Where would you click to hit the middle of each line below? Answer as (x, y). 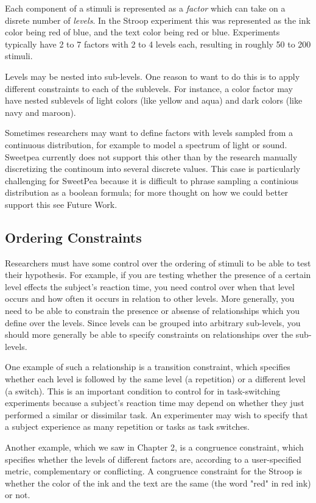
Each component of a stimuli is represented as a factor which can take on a (145, 8)
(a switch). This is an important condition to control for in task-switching (143, 391)
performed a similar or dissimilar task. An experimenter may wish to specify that (156, 414)
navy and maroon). (40, 112)
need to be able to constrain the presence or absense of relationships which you (152, 311)
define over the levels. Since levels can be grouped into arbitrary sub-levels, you (153, 322)
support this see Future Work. (61, 204)
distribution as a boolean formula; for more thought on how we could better (147, 192)
